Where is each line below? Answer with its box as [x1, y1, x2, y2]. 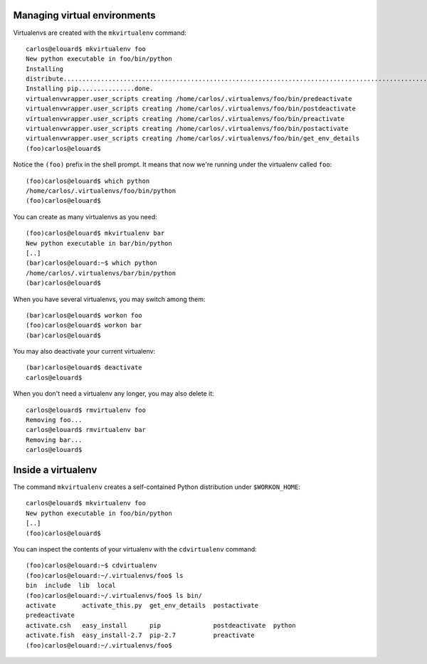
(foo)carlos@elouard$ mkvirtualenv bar [26, 229, 165, 238]
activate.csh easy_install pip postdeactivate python [26, 621, 296, 629]
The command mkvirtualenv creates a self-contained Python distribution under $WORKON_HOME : [13, 483, 301, 491]
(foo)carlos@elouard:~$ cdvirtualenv [26, 562, 158, 569]
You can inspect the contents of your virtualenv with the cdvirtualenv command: [13, 545, 258, 554]
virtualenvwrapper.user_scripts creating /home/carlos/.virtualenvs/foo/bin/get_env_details [26, 135, 360, 142]
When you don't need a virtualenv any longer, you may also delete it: [13, 389, 215, 398]
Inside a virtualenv [13, 464, 97, 476]
